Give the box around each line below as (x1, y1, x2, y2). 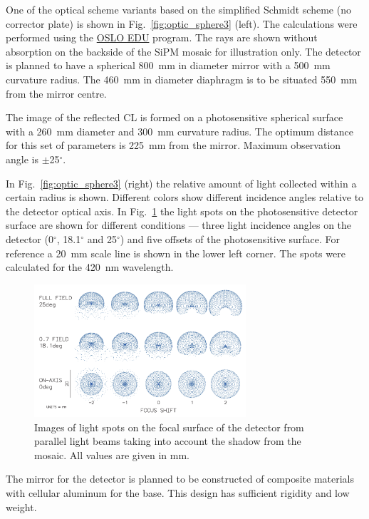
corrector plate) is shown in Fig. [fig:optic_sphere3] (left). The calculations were (6, 16, 358, 31)
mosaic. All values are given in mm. (34, 447, 189, 462)
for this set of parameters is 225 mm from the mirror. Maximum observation (6, 138, 341, 153)
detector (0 (6, 231, 53, 246)
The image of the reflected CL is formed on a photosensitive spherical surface (6, 110, 343, 125)
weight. (6, 499, 37, 514)
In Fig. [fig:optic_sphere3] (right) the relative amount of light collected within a (6, 175, 357, 190)
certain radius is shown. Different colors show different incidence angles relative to (6, 190, 364, 205)
